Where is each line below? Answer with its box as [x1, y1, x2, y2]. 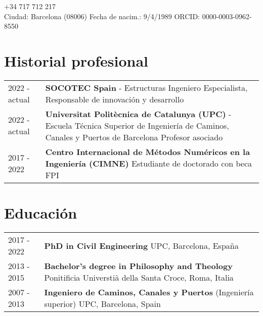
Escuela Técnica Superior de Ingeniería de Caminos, [45, 119, 229, 131]
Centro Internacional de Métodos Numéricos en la [45, 145, 250, 157]
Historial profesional [4, 50, 149, 71]
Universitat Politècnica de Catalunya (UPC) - [45, 108, 232, 120]
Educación [4, 202, 77, 223]
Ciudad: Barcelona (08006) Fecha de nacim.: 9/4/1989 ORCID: [4, 11, 200, 21]
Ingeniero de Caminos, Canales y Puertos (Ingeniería [44, 286, 254, 298]
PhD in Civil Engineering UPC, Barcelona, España [44, 239, 239, 251]
